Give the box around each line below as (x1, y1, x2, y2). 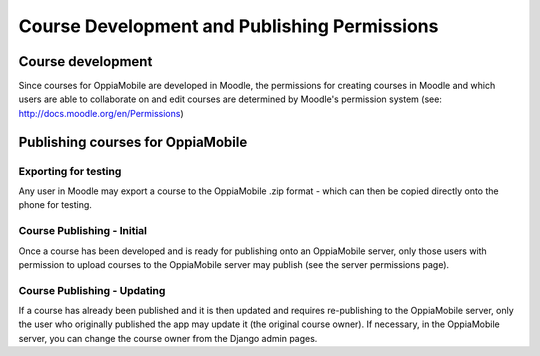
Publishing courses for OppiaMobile (18, 133, 248, 150)
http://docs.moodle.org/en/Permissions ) (18, 107, 184, 119)
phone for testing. (18, 199, 92, 211)
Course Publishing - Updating (18, 283, 166, 297)
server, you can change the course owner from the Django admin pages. (18, 332, 318, 344)
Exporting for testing (18, 164, 122, 178)
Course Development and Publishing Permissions (18, 15, 439, 37)
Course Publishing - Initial (18, 224, 147, 238)
